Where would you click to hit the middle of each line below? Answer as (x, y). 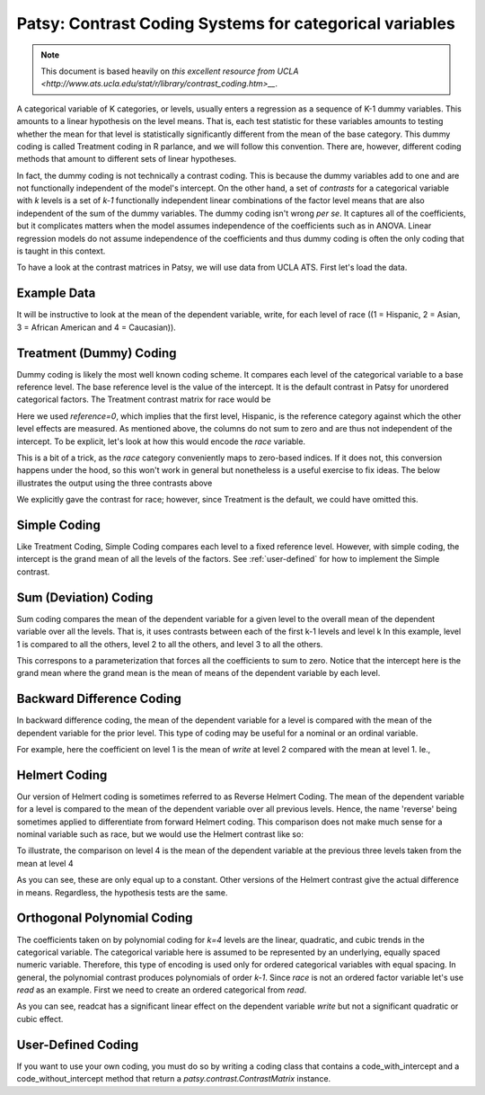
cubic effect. (40, 1019)
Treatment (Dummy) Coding (97, 353)
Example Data (56, 294)
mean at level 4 (45, 863)
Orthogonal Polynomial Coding (105, 918)
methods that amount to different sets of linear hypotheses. (127, 159)
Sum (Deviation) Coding (85, 597)
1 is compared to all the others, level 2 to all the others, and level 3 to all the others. (170, 644)
